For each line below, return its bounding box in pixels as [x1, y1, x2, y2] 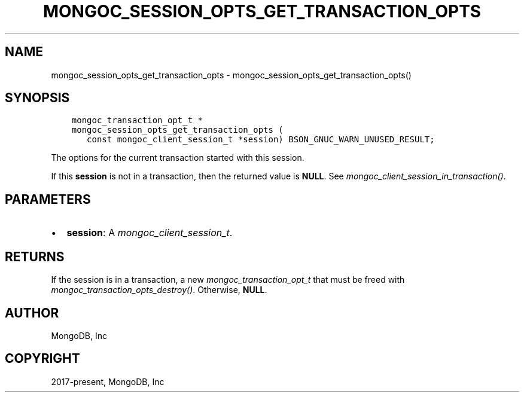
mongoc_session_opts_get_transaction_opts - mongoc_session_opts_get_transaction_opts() [51, 69, 412, 80]
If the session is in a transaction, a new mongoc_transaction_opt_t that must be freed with [51, 274, 405, 285]
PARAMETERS [5, 191, 91, 207]
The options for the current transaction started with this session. [51, 152, 304, 163]
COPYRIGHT [5, 351, 80, 367]
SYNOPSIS [5, 90, 70, 106]
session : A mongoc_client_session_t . [66, 227, 233, 239]
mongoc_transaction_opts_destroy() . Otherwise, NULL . [51, 285, 267, 295]
